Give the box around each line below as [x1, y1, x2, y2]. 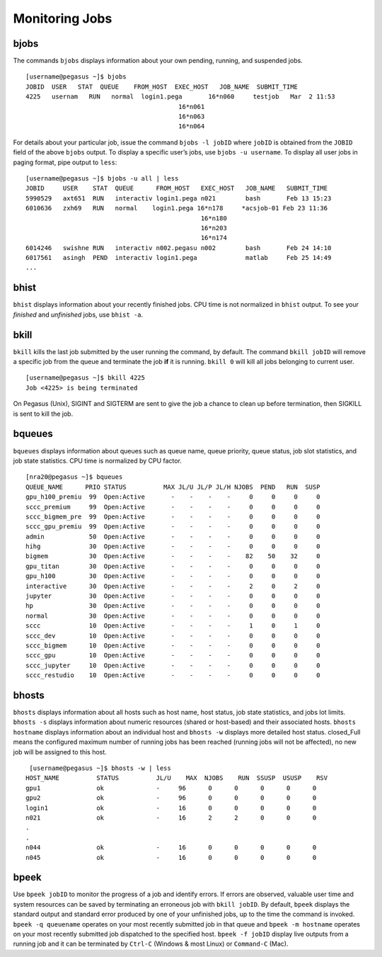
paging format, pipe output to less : [13, 158, 117, 166]
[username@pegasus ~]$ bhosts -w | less [29, 764, 171, 772]
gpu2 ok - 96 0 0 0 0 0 [25, 794, 317, 802]
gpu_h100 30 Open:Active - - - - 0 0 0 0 [25, 572, 320, 580]
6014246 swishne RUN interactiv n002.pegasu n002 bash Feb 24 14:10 [25, 244, 332, 251]
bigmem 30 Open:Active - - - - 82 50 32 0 [25, 553, 320, 560]
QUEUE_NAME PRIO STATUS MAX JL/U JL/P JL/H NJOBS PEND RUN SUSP [25, 482, 320, 491]
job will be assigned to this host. [13, 747, 108, 756]
